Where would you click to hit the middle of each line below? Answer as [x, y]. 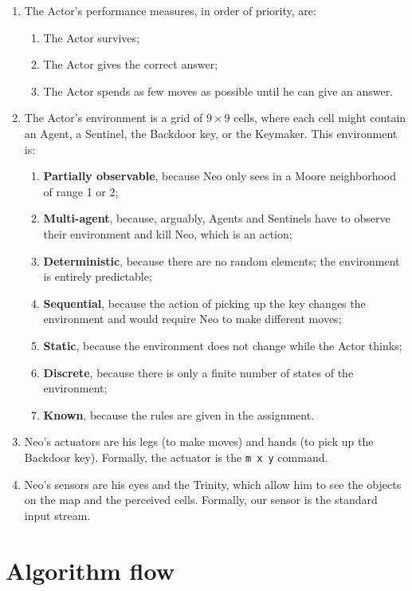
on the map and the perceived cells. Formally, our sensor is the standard [201, 500]
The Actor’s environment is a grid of [114, 118]
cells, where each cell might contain [320, 118]
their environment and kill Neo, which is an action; [168, 233]
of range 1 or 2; [81, 191]
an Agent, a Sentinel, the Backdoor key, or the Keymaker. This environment [211, 133]
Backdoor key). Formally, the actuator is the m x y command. [176, 457]
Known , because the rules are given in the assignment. [179, 414]
